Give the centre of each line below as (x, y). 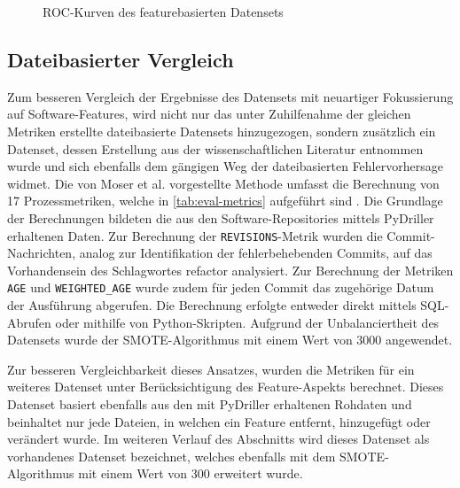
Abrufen (29, 322)
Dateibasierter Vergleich (121, 59)
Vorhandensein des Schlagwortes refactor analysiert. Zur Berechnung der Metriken (230, 270)
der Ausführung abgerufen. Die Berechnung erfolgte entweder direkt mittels (212, 305)
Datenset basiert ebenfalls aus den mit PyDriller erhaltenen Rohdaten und (210, 404)
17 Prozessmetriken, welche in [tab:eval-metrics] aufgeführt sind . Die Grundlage (225, 201)
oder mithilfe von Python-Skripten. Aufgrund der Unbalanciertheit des (247, 322)
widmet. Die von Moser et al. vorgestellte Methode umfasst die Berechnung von (223, 183)
